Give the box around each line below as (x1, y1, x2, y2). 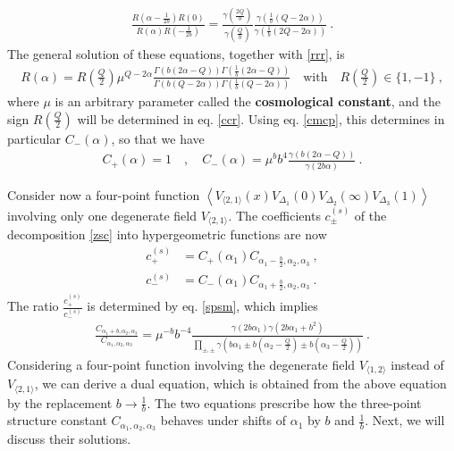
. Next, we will (365, 411, 445, 430)
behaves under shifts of (160, 411, 287, 430)
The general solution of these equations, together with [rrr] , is (7, 44, 345, 63)
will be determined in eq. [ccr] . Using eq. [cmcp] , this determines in (77, 109, 445, 128)
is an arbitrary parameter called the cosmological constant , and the (55, 91, 441, 110)
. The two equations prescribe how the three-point (147, 393, 422, 412)
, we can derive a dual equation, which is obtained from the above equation (34, 374, 447, 393)
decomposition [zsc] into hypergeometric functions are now (7, 224, 327, 243)
